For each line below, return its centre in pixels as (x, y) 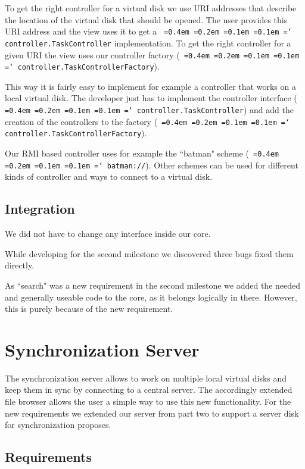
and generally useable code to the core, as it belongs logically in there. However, (151, 297)
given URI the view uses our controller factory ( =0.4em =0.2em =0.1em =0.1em (152, 54)
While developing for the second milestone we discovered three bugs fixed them (149, 253)
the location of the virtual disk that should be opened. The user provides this (146, 19)
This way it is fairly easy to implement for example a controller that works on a (150, 86)
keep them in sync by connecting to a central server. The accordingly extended (149, 390)
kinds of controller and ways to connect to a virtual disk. (109, 176)
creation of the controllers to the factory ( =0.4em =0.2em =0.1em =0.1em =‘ (147, 121)
